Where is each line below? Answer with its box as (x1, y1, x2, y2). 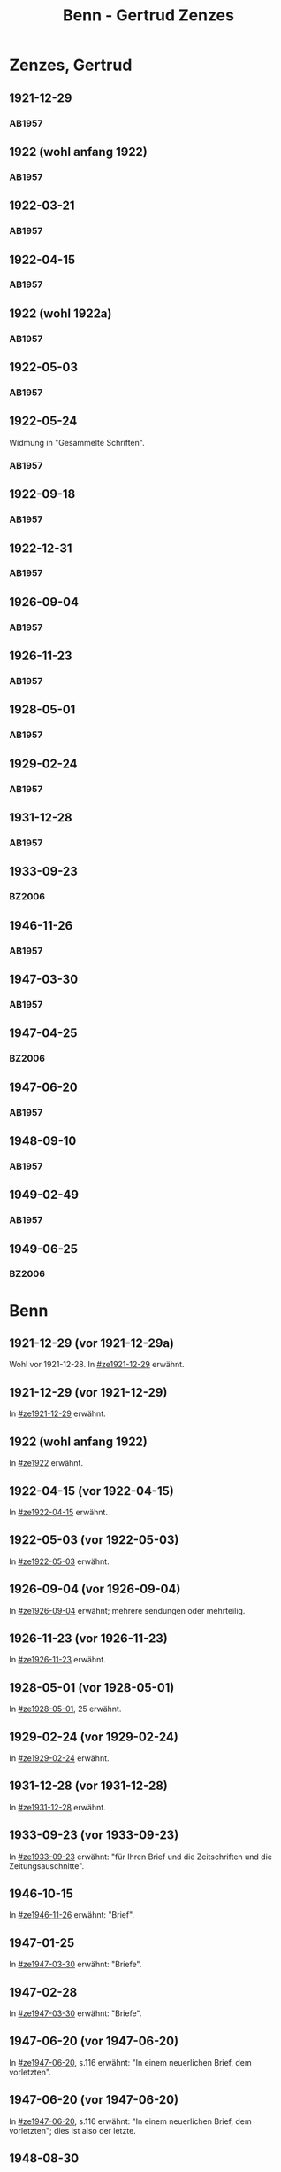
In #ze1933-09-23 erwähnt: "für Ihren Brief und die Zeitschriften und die (9, 1851, 272, 1862)
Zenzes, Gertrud (9, 55, 133, 75)
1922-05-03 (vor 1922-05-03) (9, 1532, 179, 1547)
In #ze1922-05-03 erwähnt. (9, 1556, 110, 1567)
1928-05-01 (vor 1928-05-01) (9, 1680, 175, 1695)
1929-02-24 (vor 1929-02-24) (9, 1729, 178, 1744)
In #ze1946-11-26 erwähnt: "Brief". (9, 1910, 135, 1920)
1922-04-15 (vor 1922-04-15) (9, 1483, 174, 1499)
